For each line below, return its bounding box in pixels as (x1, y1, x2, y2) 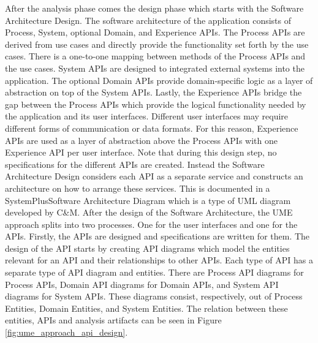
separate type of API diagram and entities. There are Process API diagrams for (5, 266, 304, 279)
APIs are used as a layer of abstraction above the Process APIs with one (5, 134, 278, 146)
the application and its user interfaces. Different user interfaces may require (5, 110, 289, 123)
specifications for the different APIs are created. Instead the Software (5, 157, 265, 170)
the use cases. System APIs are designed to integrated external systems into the (5, 61, 305, 74)
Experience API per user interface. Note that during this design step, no (5, 146, 277, 159)
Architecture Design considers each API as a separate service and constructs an (5, 170, 303, 183)
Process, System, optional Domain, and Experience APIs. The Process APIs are (5, 26, 305, 39)
